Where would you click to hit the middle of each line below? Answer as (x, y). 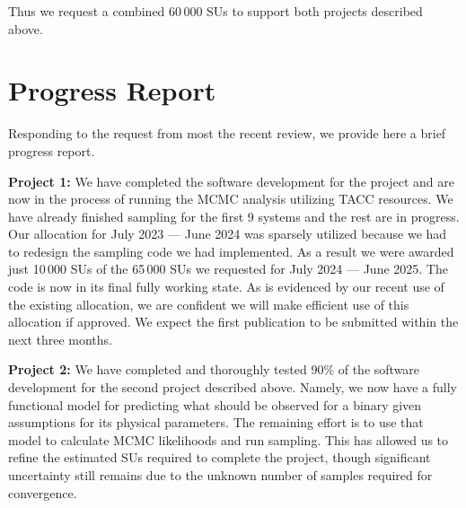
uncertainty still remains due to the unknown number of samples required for (220, 475)
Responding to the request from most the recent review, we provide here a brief (227, 133)
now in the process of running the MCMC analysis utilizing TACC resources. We (231, 199)
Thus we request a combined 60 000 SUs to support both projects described (215, 11)
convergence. (43, 492)
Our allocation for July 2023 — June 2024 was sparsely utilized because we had (228, 234)
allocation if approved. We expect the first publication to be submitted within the (233, 322)
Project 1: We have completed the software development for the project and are (231, 181)
